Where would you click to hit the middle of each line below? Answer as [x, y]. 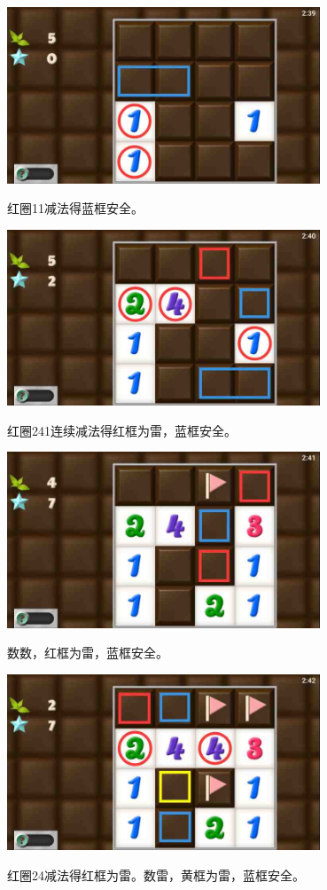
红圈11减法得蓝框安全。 [75, 208]
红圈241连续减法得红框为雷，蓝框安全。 [122, 430]
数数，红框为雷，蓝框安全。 [88, 653]
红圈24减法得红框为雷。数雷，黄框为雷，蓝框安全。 [156, 874]
